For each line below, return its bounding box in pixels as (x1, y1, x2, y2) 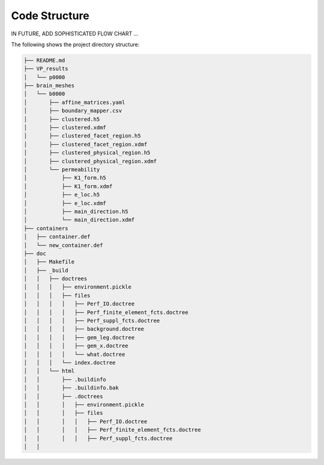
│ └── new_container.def (23, 242, 103, 248)
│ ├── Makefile (23, 259, 75, 265)
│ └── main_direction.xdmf (23, 217, 135, 223)
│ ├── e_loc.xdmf (23, 200, 106, 206)
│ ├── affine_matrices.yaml (23, 99, 125, 106)
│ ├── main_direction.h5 (23, 208, 128, 215)
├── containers (23, 225, 68, 232)
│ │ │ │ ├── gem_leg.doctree (23, 334, 135, 341)
